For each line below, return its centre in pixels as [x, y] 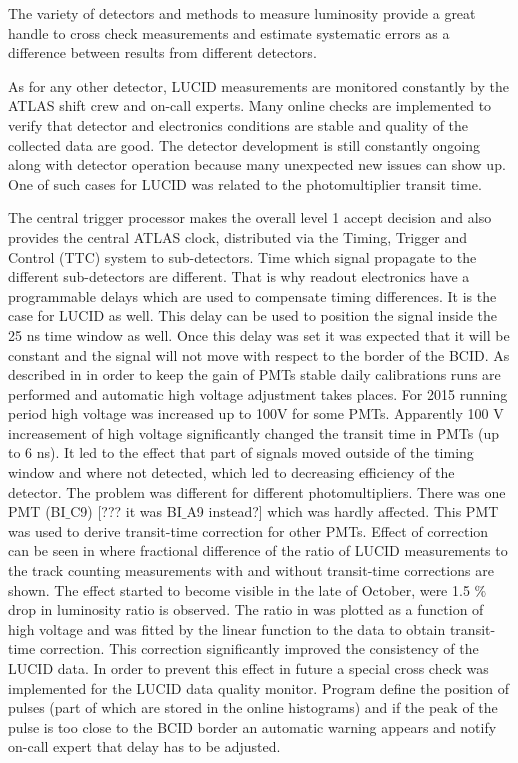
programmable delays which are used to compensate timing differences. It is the [252, 295]
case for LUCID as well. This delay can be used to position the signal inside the [252, 315]
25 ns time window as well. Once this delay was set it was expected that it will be [259, 334]
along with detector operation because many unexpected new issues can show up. [257, 164]
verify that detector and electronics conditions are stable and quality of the [238, 124]
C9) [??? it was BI [126, 511]
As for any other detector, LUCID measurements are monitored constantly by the [259, 85]
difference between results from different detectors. [162, 52]
